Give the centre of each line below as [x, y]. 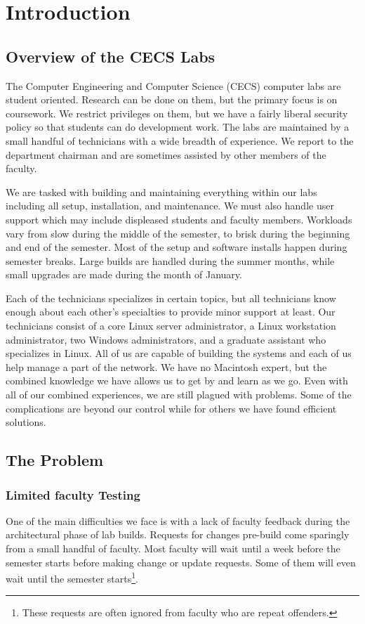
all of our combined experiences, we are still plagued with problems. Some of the [179, 395]
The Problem [55, 460]
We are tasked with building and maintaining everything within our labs [161, 191]
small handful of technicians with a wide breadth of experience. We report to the [180, 140]
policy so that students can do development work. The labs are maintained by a [178, 127]
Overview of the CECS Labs [111, 56]
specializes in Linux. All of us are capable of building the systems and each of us [179, 353]
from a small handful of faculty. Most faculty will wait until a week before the [173, 548]
